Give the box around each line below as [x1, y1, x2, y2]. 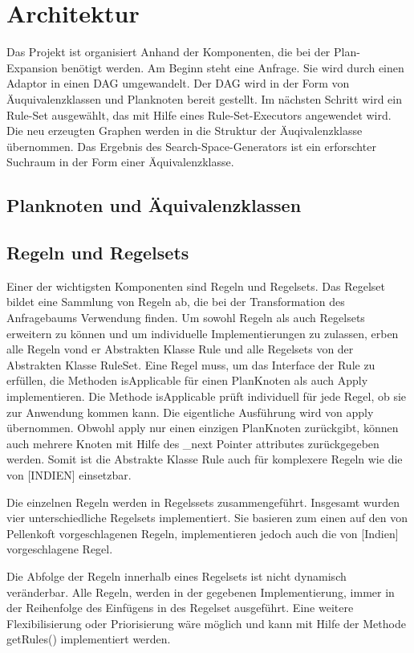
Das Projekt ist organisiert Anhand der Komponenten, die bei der [6, 43, 331, 60]
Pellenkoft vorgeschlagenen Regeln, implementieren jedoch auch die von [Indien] [6, 524, 399, 541]
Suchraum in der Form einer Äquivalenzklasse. [6, 153, 234, 170]
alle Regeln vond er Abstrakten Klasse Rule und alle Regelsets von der [6, 341, 354, 357]
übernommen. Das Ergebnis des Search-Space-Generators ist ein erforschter [6, 137, 376, 154]
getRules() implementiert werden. [6, 631, 171, 647]
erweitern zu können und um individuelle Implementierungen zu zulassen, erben [6, 324, 399, 341]
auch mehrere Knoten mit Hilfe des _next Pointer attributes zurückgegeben [6, 435, 379, 451]
